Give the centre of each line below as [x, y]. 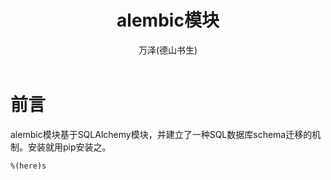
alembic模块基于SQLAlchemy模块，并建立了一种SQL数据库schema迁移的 [161, 134]
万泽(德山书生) [168, 50]
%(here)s [28, 166]
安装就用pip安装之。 [69, 147]
